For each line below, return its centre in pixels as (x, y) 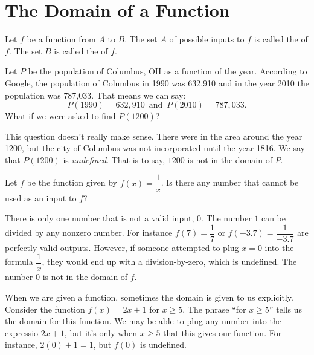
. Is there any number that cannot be (230, 182)
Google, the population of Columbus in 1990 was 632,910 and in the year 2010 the (157, 83)
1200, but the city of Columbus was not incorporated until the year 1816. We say (155, 148)
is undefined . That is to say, (114, 159)
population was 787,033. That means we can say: (95, 95)
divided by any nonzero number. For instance (89, 233)
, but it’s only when (101, 332)
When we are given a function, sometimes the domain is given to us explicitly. (149, 297)
